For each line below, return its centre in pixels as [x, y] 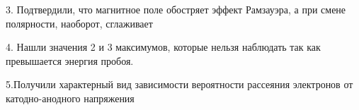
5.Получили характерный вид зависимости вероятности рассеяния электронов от [179, 84]
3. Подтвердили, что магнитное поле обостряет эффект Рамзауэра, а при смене [176, 9]
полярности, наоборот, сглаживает [79, 23]
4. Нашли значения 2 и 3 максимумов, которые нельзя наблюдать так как [163, 47]
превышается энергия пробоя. [70, 60]
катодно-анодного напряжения [70, 98]
